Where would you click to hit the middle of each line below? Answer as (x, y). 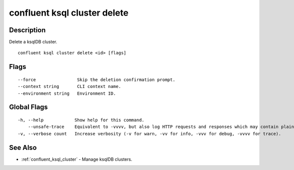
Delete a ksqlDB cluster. (33, 42)
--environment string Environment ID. (67, 93)
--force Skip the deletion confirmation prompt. (97, 80)
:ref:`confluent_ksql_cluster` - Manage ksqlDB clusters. (77, 159)
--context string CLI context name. (70, 86)
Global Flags (28, 107)
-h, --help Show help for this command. (81, 120)
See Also (23, 147)
